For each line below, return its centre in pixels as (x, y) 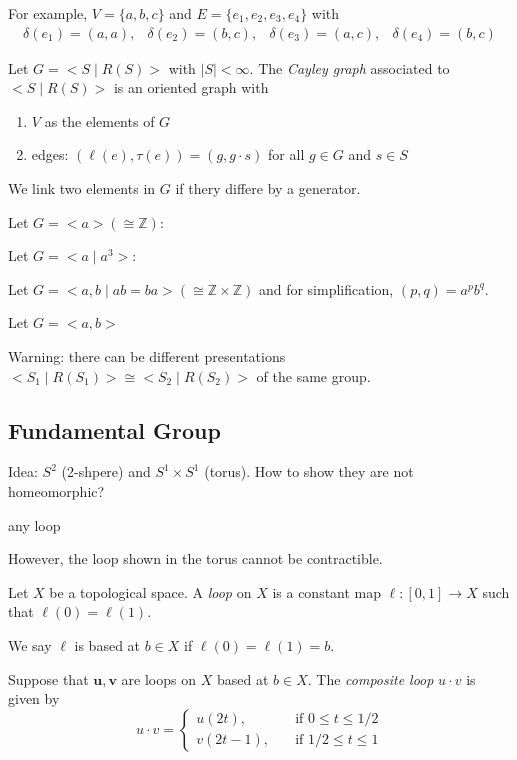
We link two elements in (82, 188)
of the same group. (313, 375)
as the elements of (99, 120)
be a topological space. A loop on (150, 591)
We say (30, 644)
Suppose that (48, 678)
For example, (48, 13)
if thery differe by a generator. (268, 188)
